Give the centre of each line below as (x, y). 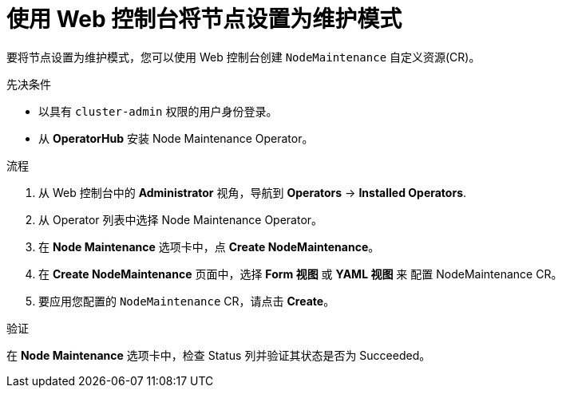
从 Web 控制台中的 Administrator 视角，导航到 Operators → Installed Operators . (253, 192)
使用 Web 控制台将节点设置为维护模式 (204, 19)
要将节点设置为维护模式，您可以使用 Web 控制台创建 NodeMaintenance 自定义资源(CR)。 (243, 57)
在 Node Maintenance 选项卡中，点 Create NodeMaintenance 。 (209, 246)
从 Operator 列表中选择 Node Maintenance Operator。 (181, 219)
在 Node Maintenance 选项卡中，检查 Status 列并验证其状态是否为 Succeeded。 (219, 355)
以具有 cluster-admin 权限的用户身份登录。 (158, 111)
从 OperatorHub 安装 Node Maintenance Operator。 (176, 138)
